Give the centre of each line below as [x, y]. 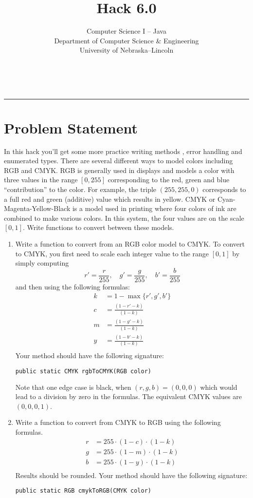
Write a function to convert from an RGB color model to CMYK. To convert [130, 243]
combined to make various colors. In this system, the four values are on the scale [124, 218]
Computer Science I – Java [126, 31]
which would [219, 387]
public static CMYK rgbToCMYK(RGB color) [83, 372]
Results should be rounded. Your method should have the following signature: [131, 475]
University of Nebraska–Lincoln [126, 50]
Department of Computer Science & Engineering [126, 40]
